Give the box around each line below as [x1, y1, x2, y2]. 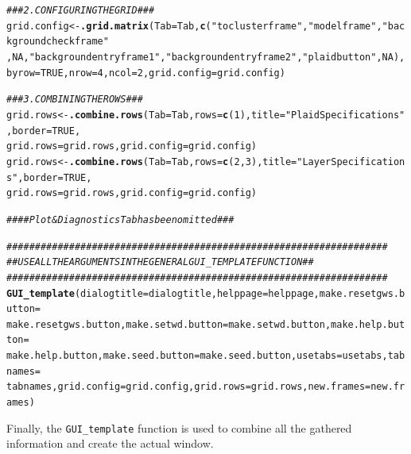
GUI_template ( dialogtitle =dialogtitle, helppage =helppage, [6, 287, 320, 299]
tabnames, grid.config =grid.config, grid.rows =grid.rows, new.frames [6, 381, 366, 393]
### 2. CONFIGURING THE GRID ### [6, 5, 155, 16]
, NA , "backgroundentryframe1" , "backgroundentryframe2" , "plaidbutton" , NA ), [6, 51, 405, 63]
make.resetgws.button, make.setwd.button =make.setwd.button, [6, 318, 332, 330]
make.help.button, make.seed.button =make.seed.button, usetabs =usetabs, [6, 350, 388, 362]
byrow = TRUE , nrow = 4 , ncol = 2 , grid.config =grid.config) [6, 67, 285, 79]
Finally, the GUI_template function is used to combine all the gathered [6, 419, 352, 436]
